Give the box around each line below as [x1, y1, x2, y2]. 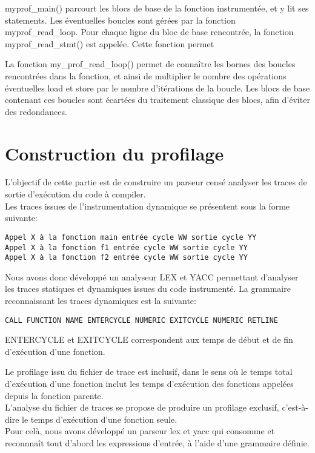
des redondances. [5, 105, 67, 117]
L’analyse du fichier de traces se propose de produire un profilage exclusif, [5, 401, 279, 414]
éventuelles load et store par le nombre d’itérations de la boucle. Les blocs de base [5, 81, 310, 94]
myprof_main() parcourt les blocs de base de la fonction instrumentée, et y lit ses [5, 2, 309, 14]
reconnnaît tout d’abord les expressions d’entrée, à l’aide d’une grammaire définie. [5, 437, 310, 449]
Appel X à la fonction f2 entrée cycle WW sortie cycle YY [5, 253, 248, 262]
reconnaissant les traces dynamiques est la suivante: [5, 294, 196, 306]
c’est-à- [282, 401, 308, 414]
